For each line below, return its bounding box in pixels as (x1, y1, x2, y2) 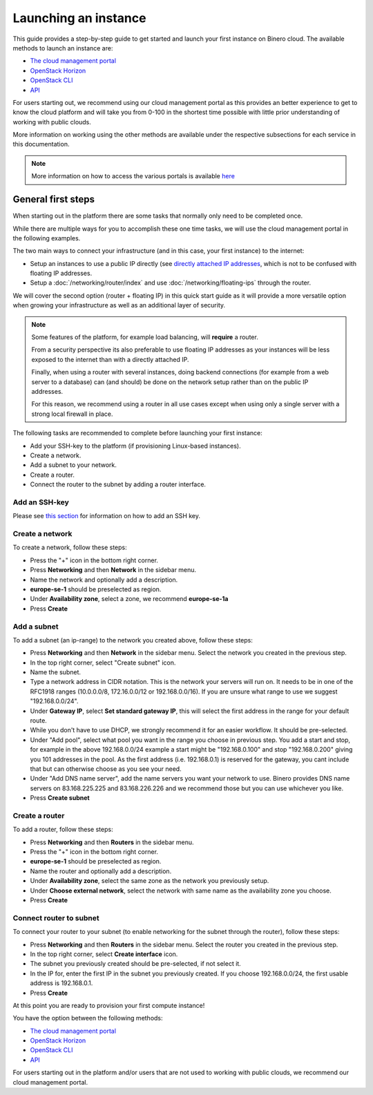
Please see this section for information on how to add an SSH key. (12, 512, 200, 520)
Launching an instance (12, 10, 146, 26)
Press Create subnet (30, 794, 90, 802)
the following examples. (12, 234, 81, 242)
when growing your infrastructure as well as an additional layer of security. (12, 301, 226, 310)
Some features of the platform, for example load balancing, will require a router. (31, 333, 258, 341)
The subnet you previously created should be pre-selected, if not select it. (30, 960, 241, 968)
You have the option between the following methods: (12, 1014, 163, 1022)
